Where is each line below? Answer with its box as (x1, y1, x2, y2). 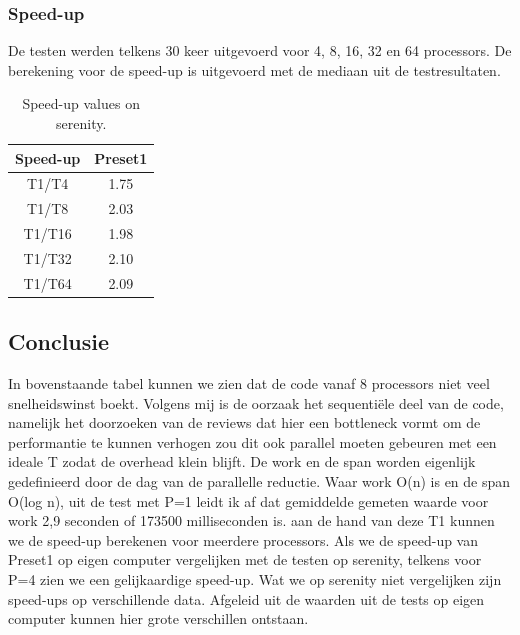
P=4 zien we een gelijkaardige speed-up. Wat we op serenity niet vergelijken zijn (8, 569, 502, 590)
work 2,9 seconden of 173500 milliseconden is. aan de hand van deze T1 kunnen (8, 510, 495, 531)
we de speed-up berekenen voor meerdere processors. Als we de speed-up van (8, 529, 479, 550)
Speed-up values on (22, 93, 140, 114)
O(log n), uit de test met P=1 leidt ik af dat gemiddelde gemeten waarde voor (8, 490, 489, 511)
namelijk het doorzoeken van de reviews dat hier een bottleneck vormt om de (8, 412, 481, 433)
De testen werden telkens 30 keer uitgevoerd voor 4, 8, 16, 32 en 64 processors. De (8, 40, 512, 61)
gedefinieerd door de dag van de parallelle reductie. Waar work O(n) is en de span (8, 471, 511, 492)
